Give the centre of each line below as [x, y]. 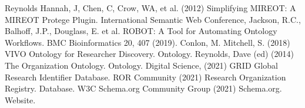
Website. [20, 99]
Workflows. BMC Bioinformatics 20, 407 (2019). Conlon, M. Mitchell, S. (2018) [148, 42]
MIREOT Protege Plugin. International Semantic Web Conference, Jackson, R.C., [153, 19]
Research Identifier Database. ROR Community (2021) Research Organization [145, 77]
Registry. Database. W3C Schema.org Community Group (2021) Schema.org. [143, 88]
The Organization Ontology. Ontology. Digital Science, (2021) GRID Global [141, 65]
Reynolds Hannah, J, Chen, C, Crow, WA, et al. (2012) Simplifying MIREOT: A [150, 8]
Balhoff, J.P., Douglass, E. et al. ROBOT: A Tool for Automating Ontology [141, 31]
